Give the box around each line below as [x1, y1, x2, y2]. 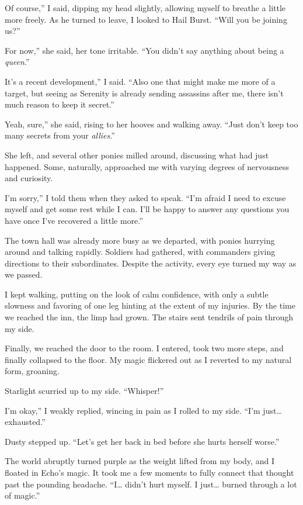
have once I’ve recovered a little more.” [5, 214, 143, 226]
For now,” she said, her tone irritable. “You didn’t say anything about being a [5, 44, 284, 56]
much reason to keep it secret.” [5, 98, 114, 110]
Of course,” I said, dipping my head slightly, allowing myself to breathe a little [5, 2, 286, 13]
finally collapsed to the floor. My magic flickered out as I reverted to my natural [5, 353, 292, 365]
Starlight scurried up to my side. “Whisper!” [5, 385, 164, 397]
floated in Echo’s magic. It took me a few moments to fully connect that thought [5, 466, 294, 478]
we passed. [5, 268, 43, 281]
